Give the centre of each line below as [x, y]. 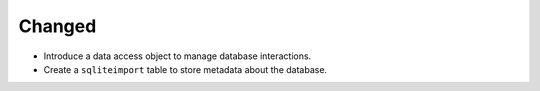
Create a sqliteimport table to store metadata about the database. [185, 69]
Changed [57, 26]
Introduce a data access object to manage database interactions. [177, 56]
